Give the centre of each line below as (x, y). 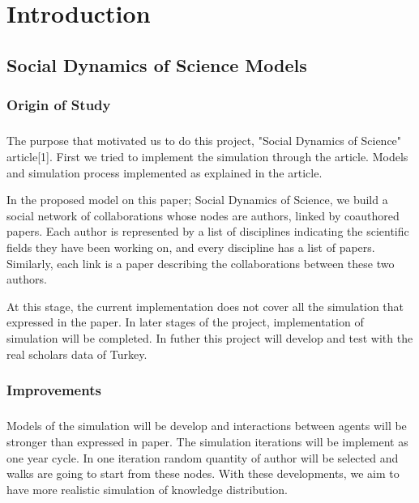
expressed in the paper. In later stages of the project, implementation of (185, 322)
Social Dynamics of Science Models (157, 64)
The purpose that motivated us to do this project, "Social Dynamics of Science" (204, 141)
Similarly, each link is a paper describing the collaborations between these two (201, 263)
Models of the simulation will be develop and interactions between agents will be (207, 426)
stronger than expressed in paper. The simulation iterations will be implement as (207, 441)
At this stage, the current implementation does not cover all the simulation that (205, 306)
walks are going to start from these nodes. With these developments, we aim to (203, 473)
